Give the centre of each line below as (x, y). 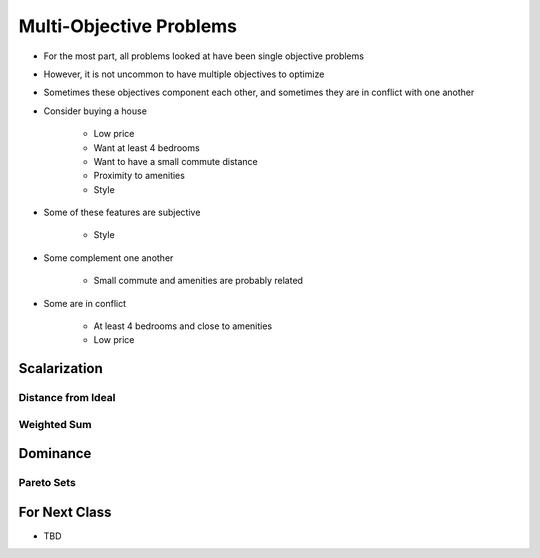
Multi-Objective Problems (128, 26)
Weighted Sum (55, 424)
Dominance (55, 453)
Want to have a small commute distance (176, 161)
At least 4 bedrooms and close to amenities (183, 326)
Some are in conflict (85, 303)
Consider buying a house (95, 111)
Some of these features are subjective (122, 212)
